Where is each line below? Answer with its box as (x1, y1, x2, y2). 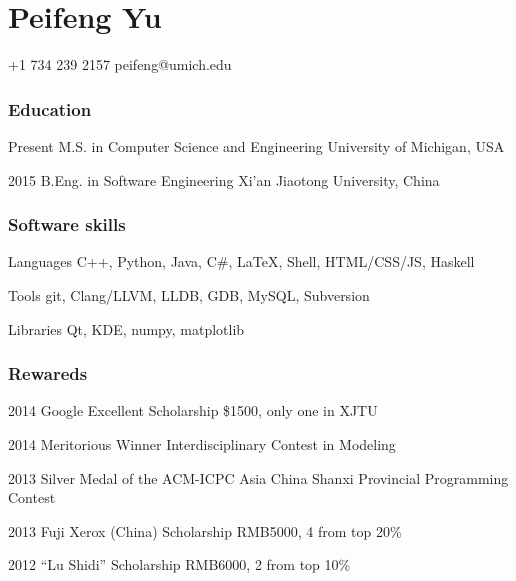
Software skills (8, 212, 126, 237)
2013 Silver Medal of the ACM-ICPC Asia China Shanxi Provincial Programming (8, 467, 509, 488)
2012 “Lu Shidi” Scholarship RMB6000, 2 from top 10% (8, 554, 351, 575)
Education (8, 96, 92, 121)
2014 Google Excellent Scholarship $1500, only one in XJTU (8, 400, 378, 421)
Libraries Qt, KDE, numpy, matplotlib (8, 318, 245, 339)
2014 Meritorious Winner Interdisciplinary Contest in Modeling (8, 433, 396, 454)
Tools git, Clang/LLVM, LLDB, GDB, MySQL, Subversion (8, 284, 370, 305)
